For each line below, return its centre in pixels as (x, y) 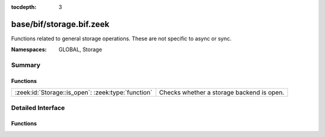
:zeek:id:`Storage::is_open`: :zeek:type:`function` (84, 93)
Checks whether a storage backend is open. (222, 93)
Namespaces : (29, 50)
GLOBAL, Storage (80, 50)
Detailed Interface (38, 108)
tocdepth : (24, 7)
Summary (26, 65)
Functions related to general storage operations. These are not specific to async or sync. (121, 38)
